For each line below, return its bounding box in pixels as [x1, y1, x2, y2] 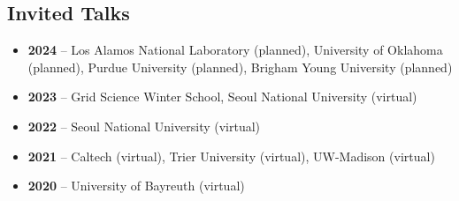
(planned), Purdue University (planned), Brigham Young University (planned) [27, 57, 453, 76]
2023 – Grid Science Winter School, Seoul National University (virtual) [27, 87, 417, 106]
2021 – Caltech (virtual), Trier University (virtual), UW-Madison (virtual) [27, 146, 435, 165]
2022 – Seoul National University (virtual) [27, 116, 261, 135]
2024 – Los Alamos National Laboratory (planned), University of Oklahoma [27, 41, 443, 59]
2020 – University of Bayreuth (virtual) [27, 176, 245, 195]
